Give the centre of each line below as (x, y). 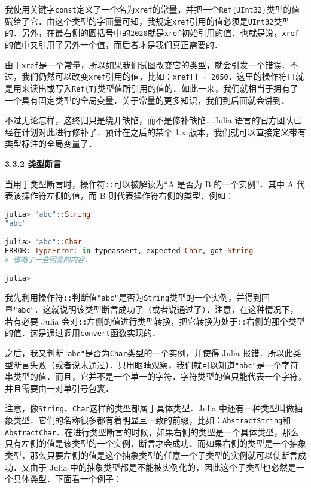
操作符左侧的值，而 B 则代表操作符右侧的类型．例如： (128, 195)
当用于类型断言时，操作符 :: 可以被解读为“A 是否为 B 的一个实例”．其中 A (150, 184)
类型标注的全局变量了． (51, 143)
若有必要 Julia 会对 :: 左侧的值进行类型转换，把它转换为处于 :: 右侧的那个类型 (155, 321)
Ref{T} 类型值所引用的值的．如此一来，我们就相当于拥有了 (185, 88)
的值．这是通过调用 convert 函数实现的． (83, 333)
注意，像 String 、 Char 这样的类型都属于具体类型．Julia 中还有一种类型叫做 (150, 408)
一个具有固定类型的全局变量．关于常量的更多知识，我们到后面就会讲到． (147, 100)
